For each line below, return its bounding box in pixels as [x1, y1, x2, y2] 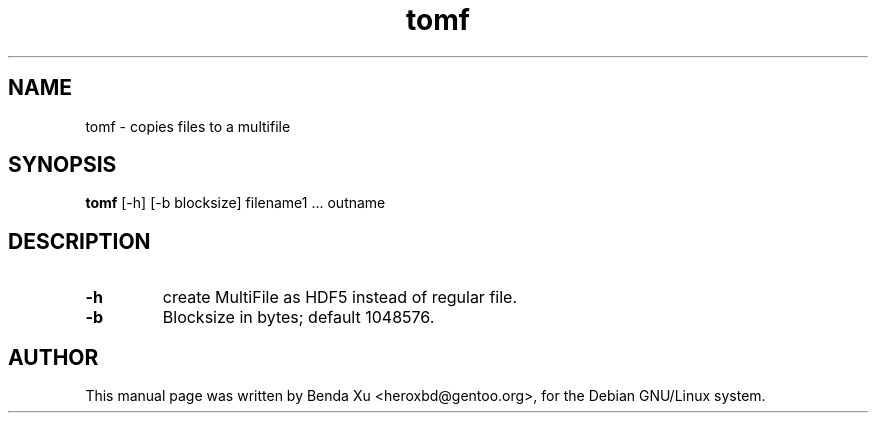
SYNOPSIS [8, 152, 117, 178]
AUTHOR [8, 344, 99, 370]
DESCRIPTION [8, 228, 151, 254]
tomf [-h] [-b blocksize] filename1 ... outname [85, 194, 386, 212]
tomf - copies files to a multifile [85, 117, 291, 135]
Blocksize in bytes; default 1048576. [162, 307, 435, 328]
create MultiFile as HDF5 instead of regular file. [162, 287, 517, 308]
